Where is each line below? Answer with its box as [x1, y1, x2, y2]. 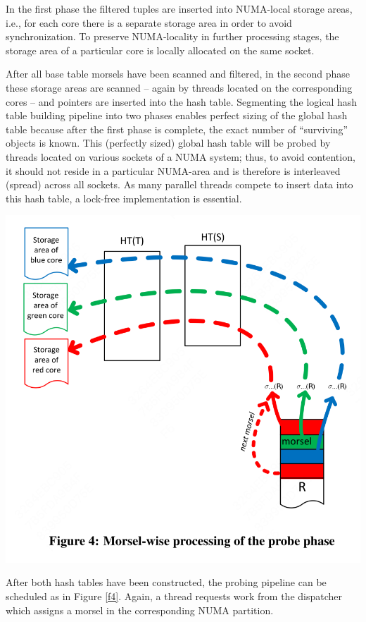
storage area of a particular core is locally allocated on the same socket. [6, 42, 315, 57]
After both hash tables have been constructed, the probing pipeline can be [6, 575, 327, 590]
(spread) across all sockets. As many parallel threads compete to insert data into [6, 177, 353, 192]
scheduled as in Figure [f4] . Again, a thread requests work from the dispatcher [6, 588, 343, 603]
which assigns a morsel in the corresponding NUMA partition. [6, 602, 274, 617]
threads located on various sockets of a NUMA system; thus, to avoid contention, [6, 149, 355, 164]
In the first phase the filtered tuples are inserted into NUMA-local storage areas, [6, 1, 353, 16]
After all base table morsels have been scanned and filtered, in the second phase [6, 66, 350, 81]
